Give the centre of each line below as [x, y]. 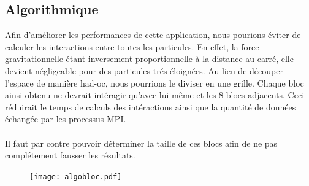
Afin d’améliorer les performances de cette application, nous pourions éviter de [153, 35]
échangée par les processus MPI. [66, 119]
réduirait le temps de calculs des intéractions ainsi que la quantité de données [151, 107]
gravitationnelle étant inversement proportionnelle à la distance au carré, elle [149, 59]
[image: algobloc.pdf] [76, 176]
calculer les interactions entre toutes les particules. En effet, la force [132, 46]
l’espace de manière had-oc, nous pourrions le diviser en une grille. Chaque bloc [154, 83]
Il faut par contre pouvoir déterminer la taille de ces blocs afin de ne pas [141, 143]
